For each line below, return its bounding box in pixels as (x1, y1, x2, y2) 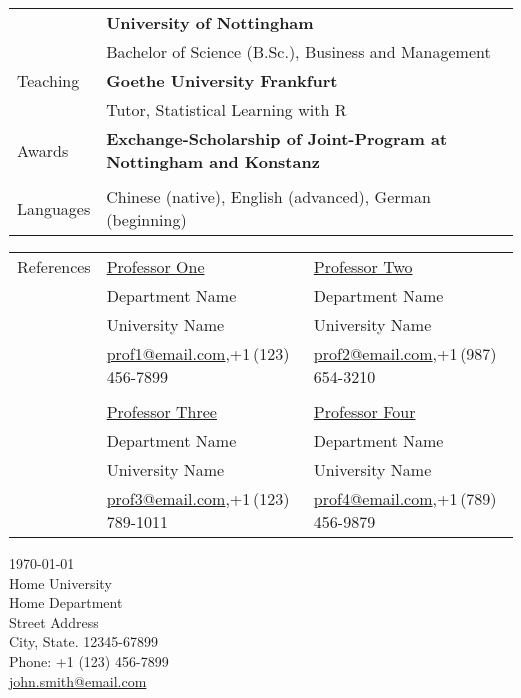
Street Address (9, 611, 99, 632)
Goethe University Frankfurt (106, 69, 338, 92)
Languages (17, 196, 91, 220)
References (17, 255, 91, 278)
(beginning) (106, 208, 187, 231)
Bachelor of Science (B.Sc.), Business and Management (106, 40, 491, 63)
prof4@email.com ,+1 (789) (313, 487, 497, 510)
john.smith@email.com (9, 670, 147, 691)
